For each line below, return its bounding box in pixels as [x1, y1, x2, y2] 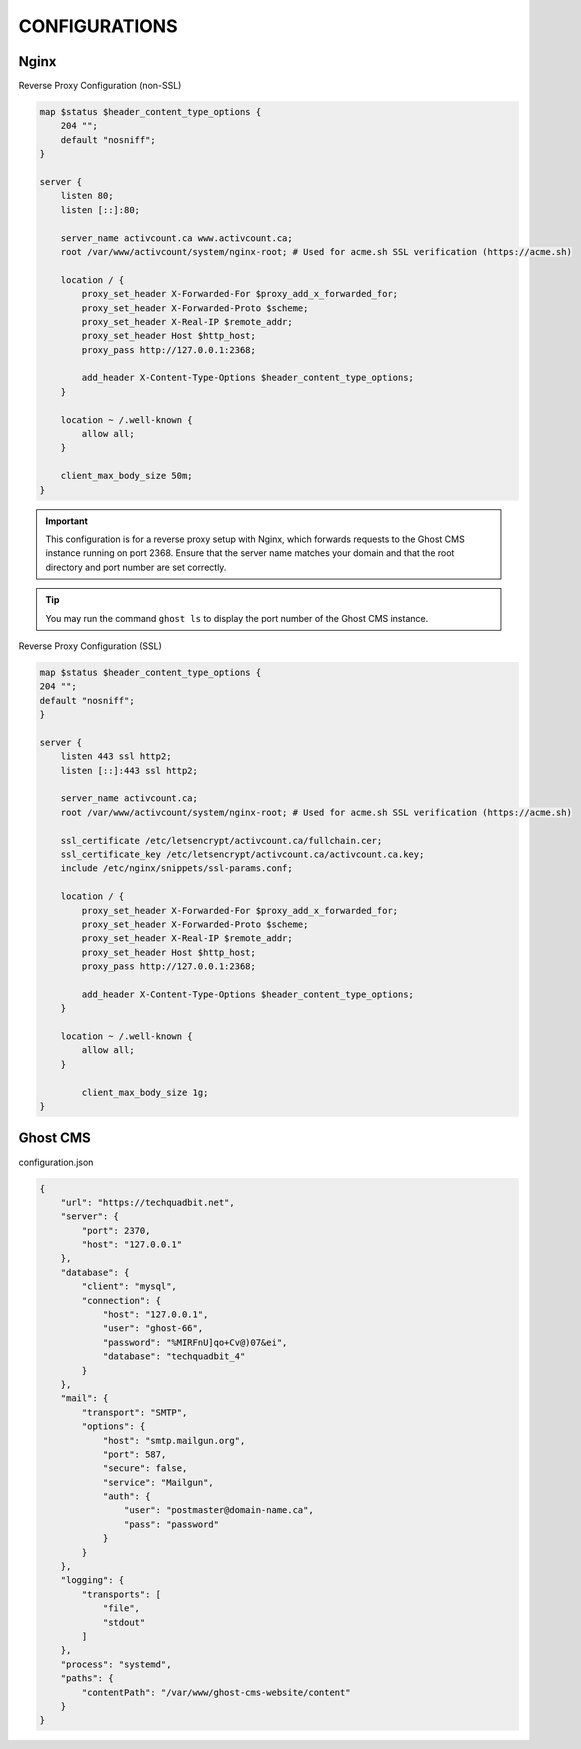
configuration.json [18, 1156, 94, 1168]
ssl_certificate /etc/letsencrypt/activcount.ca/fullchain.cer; [60, 835, 383, 846]
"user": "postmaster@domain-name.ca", [123, 1505, 314, 1516]
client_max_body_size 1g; [81, 1086, 209, 1098]
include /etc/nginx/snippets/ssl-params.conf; [60, 863, 294, 874]
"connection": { [81, 1295, 162, 1306]
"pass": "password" [123, 1518, 220, 1530]
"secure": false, [102, 1463, 188, 1474]
